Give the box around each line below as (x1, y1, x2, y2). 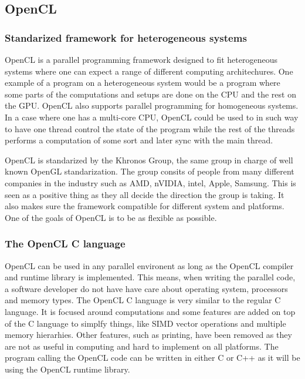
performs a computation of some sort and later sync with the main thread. (5, 134, 273, 146)
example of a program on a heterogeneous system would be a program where (5, 76, 280, 89)
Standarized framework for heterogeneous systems (5, 30, 247, 45)
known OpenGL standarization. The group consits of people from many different (5, 165, 294, 177)
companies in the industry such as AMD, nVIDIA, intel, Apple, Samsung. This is (5, 176, 296, 189)
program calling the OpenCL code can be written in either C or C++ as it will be (5, 351, 300, 364)
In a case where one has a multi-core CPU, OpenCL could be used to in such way (5, 110, 299, 123)
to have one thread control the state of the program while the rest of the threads (5, 122, 295, 135)
